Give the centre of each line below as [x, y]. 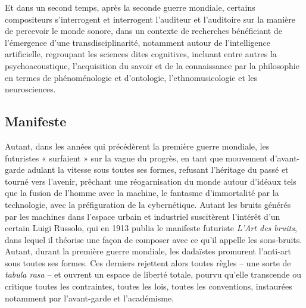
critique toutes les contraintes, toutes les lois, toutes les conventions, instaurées [149, 286]
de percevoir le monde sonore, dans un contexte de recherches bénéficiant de [143, 31]
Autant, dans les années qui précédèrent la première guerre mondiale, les [137, 146]
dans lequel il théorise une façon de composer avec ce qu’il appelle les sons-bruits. [154, 239]
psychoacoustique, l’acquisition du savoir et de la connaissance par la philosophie [152, 65]
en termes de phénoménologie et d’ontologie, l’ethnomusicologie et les [131, 77]
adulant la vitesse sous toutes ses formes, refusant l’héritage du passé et [158, 169]
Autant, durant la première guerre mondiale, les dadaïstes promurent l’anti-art [148, 251]
